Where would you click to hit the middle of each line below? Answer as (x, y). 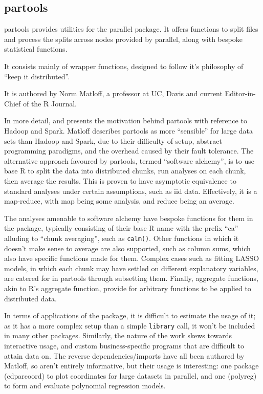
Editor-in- (240, 93)
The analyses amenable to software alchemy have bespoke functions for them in (129, 218)
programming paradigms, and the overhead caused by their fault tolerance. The (129, 151)
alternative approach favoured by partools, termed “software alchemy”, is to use (129, 160)
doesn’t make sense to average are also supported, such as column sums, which (127, 248)
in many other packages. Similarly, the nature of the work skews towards (118, 335)
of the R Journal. (50, 103)
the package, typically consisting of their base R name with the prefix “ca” (121, 228)
